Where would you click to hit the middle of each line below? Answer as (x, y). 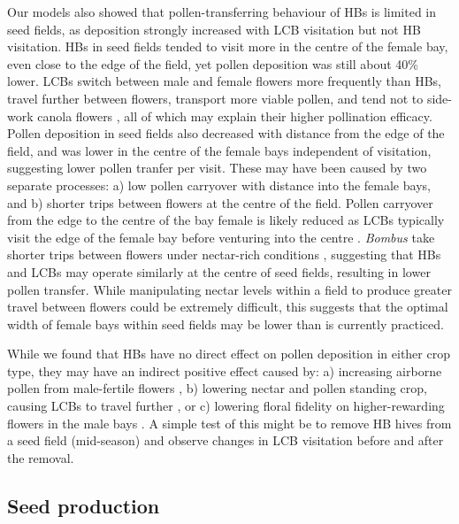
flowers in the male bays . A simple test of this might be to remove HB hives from (229, 423)
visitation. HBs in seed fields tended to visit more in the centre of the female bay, (228, 46)
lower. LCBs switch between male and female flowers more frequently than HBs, (224, 81)
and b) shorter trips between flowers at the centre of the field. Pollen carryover (220, 202)
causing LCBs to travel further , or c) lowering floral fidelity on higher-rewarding (226, 406)
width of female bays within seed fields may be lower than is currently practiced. (226, 324)
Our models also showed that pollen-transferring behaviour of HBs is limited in (222, 12)
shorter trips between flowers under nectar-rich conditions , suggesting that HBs (224, 254)
